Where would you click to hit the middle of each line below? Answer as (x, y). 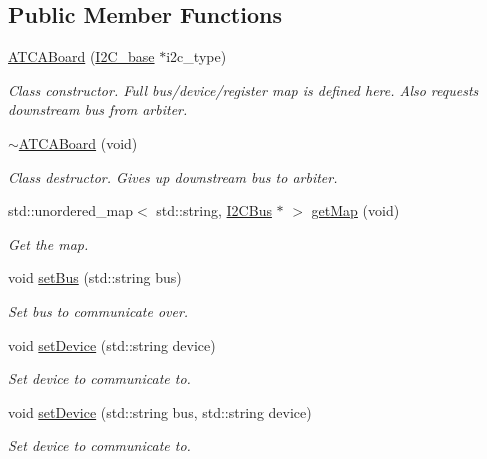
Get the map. (48, 243)
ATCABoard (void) (78, 142)
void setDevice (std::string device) (112, 344)
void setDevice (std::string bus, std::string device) (160, 411)
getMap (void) (355, 210)
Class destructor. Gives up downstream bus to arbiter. (173, 176)
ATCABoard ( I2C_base (81, 56)
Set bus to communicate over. (98, 310)
